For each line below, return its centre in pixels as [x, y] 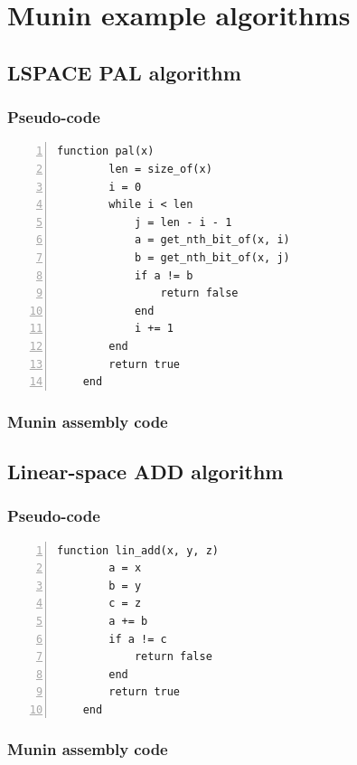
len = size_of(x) [160, 169]
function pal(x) [106, 151]
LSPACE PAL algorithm [124, 72]
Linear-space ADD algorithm [146, 471]
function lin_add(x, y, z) [138, 550]
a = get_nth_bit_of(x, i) [212, 240]
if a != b [164, 275]
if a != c [138, 639]
